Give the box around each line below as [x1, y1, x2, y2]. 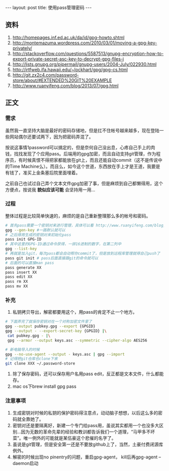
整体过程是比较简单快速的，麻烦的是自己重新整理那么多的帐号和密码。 [5, 213, 151, 219]
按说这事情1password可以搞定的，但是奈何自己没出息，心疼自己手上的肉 [5, 144, 155, 150]
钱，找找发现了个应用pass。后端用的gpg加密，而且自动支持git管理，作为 [5, 150, 156, 157]
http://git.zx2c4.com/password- [12, 72, 79, 78]
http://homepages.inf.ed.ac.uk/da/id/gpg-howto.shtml [12, 34, 125, 40]
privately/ [12, 45, 33, 51]
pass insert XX [5, 270, 37, 275]
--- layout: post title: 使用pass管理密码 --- [5, 5, 92, 11]
